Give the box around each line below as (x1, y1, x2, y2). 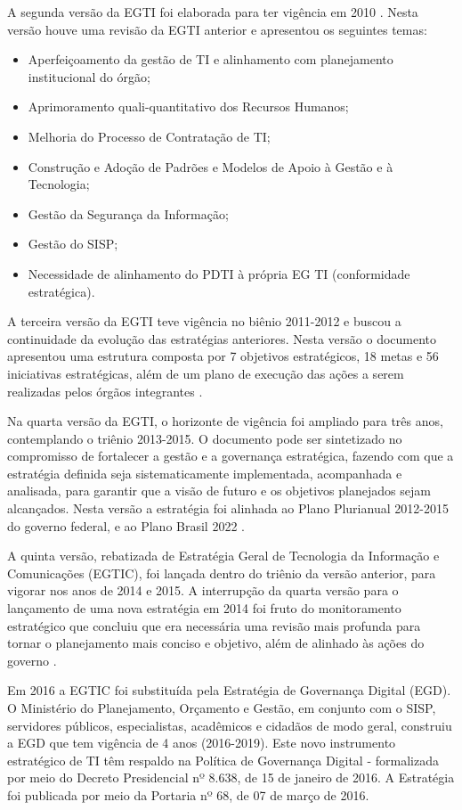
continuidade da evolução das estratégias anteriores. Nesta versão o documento (7, 329, 437, 348)
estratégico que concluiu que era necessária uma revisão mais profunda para (7, 616, 421, 634)
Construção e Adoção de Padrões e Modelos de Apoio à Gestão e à (28, 157, 393, 176)
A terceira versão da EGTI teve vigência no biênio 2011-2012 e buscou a (7, 312, 401, 331)
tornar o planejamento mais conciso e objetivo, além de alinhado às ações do (7, 634, 425, 652)
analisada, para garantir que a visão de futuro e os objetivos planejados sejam (7, 481, 431, 500)
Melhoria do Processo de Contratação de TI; (28, 127, 271, 145)
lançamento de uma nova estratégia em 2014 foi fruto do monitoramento (7, 599, 401, 618)
